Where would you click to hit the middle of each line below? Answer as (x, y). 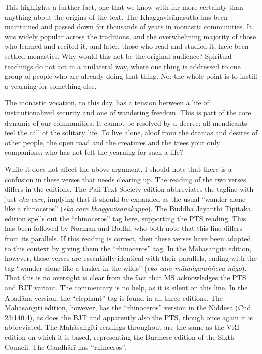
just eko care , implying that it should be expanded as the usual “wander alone (125, 198)
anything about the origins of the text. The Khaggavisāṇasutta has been (116, 16)
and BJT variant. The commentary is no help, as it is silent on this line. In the (126, 288)
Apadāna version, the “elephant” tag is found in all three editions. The (114, 297)
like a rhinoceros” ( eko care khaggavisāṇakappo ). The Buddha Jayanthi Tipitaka (128, 209)
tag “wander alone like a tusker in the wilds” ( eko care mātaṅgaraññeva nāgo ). (126, 268)
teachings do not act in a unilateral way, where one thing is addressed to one (123, 66)
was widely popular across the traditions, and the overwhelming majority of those (130, 36)
